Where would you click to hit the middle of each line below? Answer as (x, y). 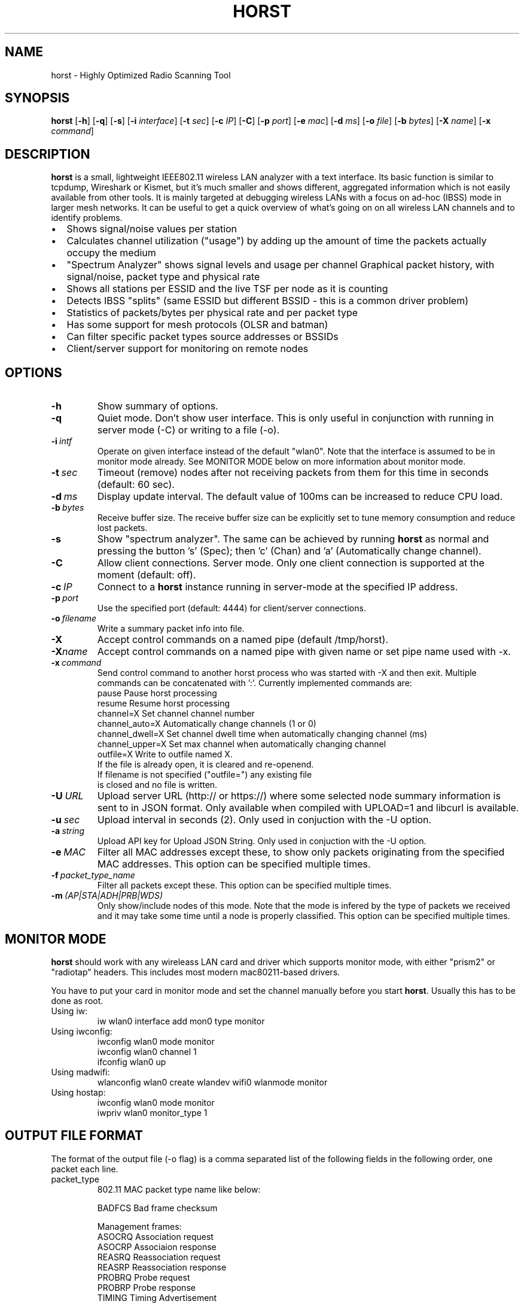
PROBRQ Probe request (144, 1277)
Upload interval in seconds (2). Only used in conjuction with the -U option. (264, 820)
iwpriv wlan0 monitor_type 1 (152, 1112)
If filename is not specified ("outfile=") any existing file (205, 775)
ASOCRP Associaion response (157, 1247)
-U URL (67, 796)
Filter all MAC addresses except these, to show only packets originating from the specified (301, 852)
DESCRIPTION (48, 154)
